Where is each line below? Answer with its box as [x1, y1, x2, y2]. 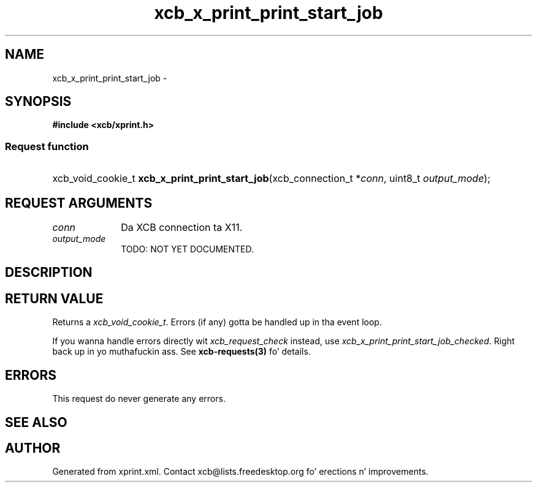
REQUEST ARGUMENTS [5, 195, 153, 211]
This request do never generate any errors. [52, 393, 226, 404]
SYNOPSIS [5, 94, 72, 110]
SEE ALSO [5, 414, 67, 430]
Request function [5, 140, 89, 153]
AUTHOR [5, 440, 61, 456]
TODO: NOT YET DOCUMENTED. [121, 244, 254, 255]
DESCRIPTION [5, 265, 93, 281]
